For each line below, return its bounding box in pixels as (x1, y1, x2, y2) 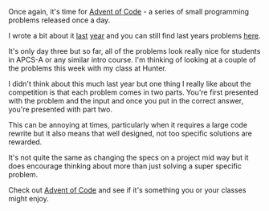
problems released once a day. (8, 15, 111, 25)
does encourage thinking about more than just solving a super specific (8, 161, 243, 171)
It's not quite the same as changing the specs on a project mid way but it (8, 152, 249, 162)
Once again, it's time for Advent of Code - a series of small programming (8, 7, 250, 16)
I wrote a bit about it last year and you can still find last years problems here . (8, 31, 261, 40)
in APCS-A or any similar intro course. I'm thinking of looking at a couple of (8, 55, 256, 64)
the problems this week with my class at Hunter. (8, 63, 167, 73)
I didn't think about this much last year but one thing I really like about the (8, 79, 251, 88)
